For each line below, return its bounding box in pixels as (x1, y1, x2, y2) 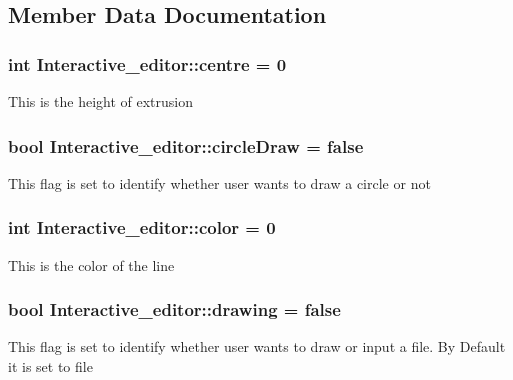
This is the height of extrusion (8, 91, 193, 111)
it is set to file (8, 356, 93, 377)
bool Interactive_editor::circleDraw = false (8, 133, 364, 158)
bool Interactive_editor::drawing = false (8, 297, 341, 322)
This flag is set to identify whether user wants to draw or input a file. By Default (8, 336, 506, 357)
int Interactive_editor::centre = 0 (8, 51, 287, 76)
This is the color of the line (8, 254, 175, 275)
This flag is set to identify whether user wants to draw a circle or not (8, 172, 431, 193)
